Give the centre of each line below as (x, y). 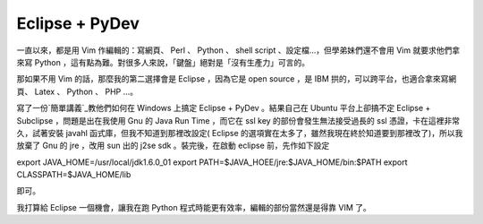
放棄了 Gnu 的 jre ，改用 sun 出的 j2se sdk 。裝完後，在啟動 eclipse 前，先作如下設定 (173, 146)
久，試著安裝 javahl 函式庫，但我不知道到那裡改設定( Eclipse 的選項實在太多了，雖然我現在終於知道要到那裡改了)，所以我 (240, 133)
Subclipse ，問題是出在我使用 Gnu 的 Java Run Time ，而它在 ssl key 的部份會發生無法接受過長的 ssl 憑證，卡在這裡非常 (238, 120)
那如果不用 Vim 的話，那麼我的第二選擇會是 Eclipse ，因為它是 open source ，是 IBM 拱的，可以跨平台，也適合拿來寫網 (237, 79)
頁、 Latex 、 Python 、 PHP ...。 (77, 91)
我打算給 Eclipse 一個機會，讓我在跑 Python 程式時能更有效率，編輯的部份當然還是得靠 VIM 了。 (194, 207)
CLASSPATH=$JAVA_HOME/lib (74, 175)
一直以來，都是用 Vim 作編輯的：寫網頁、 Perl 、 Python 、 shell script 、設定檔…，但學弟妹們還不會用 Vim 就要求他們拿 (238, 50)
